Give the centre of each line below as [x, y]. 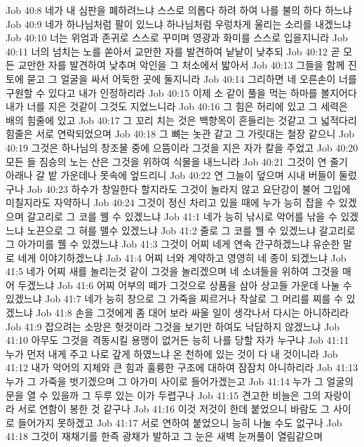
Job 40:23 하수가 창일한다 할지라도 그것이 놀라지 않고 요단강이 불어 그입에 [189, 188]
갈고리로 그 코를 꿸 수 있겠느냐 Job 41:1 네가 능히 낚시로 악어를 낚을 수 [182, 216]
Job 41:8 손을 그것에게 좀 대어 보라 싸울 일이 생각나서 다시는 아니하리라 [193, 313]
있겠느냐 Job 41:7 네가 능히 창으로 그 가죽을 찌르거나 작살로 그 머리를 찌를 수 [174, 299]
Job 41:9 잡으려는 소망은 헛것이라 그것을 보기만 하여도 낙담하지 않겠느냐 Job [173, 326]
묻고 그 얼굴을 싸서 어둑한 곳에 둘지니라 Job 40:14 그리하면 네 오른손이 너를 [192, 78]
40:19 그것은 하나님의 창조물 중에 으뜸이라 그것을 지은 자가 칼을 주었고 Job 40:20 [182, 147]
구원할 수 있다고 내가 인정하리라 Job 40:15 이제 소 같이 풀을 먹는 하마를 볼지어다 [181, 92]
